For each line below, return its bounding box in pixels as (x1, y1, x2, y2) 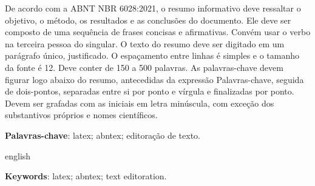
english (5, 149, 31, 162)
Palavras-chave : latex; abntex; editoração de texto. (5, 128, 200, 141)
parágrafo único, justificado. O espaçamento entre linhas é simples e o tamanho (5, 49, 300, 62)
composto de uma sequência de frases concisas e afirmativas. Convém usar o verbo (5, 25, 311, 38)
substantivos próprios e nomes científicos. (5, 108, 158, 121)
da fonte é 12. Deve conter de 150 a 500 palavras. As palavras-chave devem (5, 61, 283, 73)
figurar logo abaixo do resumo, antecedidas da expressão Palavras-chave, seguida (5, 73, 304, 85)
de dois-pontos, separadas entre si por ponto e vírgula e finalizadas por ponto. (5, 85, 294, 98)
